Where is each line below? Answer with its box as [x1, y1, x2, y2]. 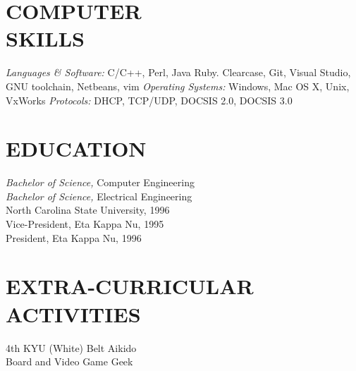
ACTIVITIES [6, 299, 141, 328]
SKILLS [6, 24, 85, 53]
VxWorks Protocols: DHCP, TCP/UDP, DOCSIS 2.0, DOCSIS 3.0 [6, 92, 293, 107]
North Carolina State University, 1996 [6, 202, 170, 217]
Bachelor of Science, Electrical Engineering [6, 188, 192, 203]
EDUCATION [6, 134, 147, 163]
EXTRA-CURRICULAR [6, 272, 254, 300]
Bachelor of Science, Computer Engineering [6, 175, 195, 190]
